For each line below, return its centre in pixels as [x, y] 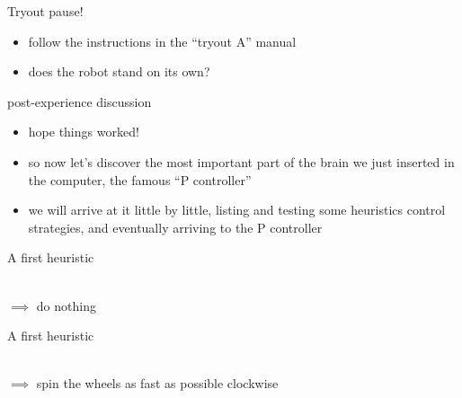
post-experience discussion [80, 101]
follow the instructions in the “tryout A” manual [162, 41]
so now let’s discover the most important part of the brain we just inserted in [241, 161]
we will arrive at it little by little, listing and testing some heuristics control [237, 210]
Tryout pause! [45, 11]
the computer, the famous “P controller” [140, 179]
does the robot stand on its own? [119, 71]
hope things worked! [84, 132]
